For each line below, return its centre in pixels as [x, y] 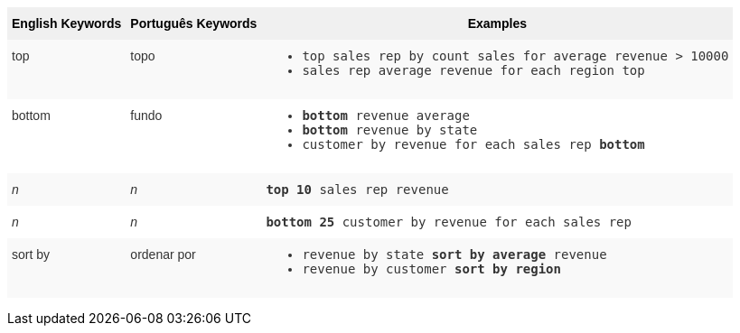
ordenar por [163, 254]
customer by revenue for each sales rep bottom [473, 144]
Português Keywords [194, 23]
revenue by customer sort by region [431, 269]
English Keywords [67, 23]
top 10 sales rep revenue [357, 190]
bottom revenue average [386, 116]
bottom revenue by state [390, 130]
